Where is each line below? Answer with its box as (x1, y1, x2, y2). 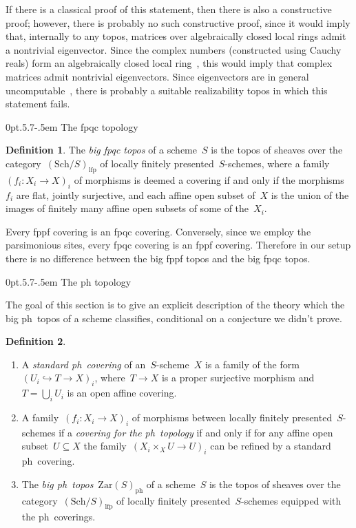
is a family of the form (205, 357, 300, 371)
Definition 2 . (6, 334, 66, 348)
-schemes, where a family (224, 156, 330, 170)
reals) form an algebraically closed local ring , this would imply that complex (6, 56, 333, 70)
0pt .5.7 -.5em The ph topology (6, 274, 132, 288)
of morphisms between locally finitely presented (132, 410, 333, 425)
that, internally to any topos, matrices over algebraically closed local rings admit (6, 29, 346, 43)
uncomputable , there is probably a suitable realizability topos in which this (6, 83, 328, 97)
